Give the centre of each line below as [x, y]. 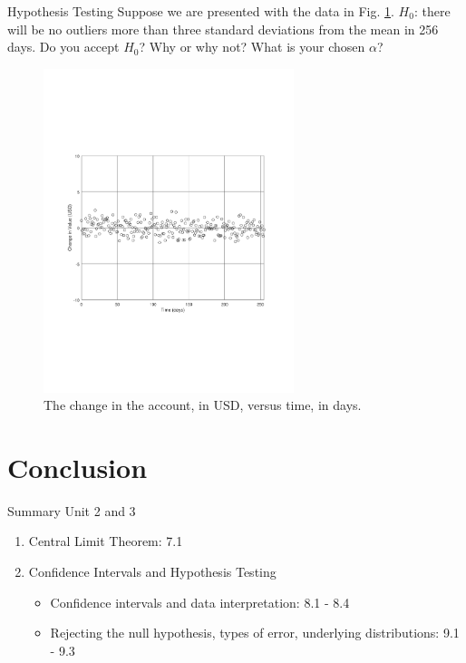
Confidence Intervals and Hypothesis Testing [152, 572]
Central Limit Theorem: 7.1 [106, 541]
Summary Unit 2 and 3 [72, 510]
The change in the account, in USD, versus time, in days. [203, 405]
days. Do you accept [63, 47]
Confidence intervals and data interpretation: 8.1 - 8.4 [200, 602]
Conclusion [78, 467]
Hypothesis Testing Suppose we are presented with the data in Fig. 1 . [201, 11]
